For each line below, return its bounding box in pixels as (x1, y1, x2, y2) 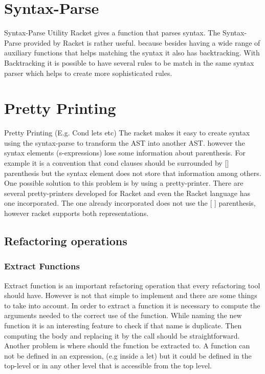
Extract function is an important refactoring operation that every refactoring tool (4, 280, 260, 290)
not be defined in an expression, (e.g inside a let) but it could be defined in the (4, 350, 252, 361)
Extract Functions (4, 260, 80, 272)
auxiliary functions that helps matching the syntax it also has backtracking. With (4, 47, 260, 58)
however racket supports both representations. (4, 207, 149, 218)
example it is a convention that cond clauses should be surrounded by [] (4, 158, 229, 168)
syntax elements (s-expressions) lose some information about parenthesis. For (4, 147, 246, 158)
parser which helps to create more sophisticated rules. (4, 67, 172, 78)
